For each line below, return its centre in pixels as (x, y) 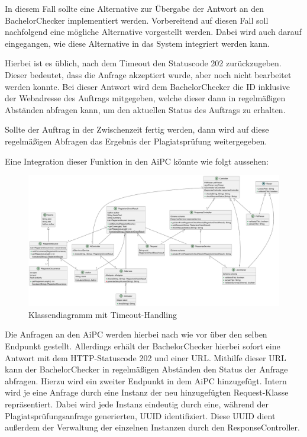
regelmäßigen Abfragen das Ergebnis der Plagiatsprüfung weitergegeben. (136, 141)
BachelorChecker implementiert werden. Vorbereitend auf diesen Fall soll (137, 20)
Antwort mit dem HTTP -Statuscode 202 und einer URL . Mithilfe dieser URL (146, 357)
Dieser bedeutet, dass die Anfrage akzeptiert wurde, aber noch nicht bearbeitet (148, 74)
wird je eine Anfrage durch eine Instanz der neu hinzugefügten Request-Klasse (147, 392)
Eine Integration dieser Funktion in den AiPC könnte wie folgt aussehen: (137, 161)
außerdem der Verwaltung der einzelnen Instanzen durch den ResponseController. (152, 427)
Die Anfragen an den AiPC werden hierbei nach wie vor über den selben (136, 334)
